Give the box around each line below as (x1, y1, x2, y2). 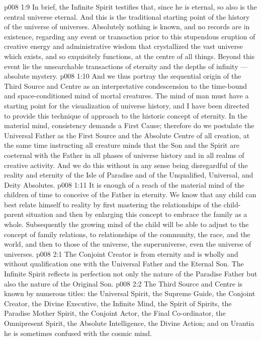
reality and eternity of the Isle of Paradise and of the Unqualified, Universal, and (4, 169, 253, 180)
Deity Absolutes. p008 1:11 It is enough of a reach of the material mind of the (4, 179, 244, 190)
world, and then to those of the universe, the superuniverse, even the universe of (4, 239, 251, 249)
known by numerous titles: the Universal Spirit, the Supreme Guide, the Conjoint (4, 288, 255, 299)
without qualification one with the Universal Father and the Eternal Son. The (4, 258, 244, 269)
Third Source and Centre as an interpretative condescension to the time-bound (4, 80, 247, 91)
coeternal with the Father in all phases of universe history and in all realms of (4, 149, 244, 160)
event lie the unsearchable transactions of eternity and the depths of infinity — (4, 61, 248, 71)
